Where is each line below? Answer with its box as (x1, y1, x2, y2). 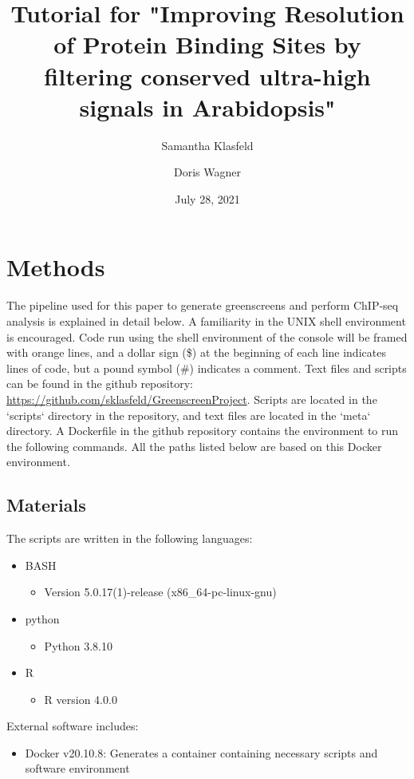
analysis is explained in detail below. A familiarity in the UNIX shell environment (6, 313, 406, 329)
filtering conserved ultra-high (44, 59, 371, 92)
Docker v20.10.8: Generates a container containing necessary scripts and (25, 744, 378, 761)
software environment (25, 760, 130, 777)
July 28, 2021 (175, 190, 240, 207)
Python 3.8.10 (44, 637, 112, 654)
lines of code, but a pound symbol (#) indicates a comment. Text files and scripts (6, 359, 407, 376)
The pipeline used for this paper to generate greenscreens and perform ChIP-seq (6, 297, 399, 314)
